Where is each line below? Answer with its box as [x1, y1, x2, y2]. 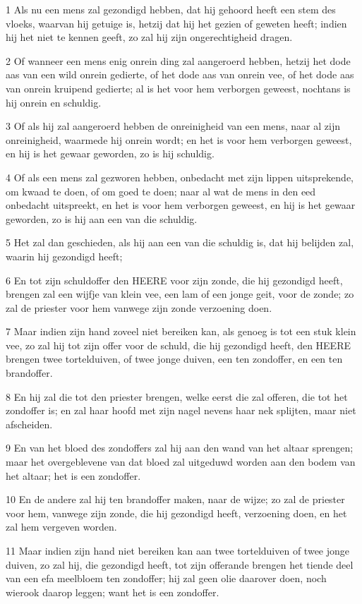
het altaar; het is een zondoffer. [6, 468, 141, 483]
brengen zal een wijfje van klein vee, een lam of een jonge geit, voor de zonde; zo [6, 286, 354, 301]
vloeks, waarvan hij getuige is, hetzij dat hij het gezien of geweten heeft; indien [6, 16, 347, 30]
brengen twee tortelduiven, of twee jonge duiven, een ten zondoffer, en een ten [6, 351, 343, 366]
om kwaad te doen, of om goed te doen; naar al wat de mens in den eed [6, 183, 316, 198]
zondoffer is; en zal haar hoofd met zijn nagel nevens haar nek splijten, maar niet [6, 403, 356, 418]
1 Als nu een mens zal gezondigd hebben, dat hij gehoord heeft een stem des [6, 2, 336, 16]
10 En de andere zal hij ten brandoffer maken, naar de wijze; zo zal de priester [6, 492, 345, 507]
